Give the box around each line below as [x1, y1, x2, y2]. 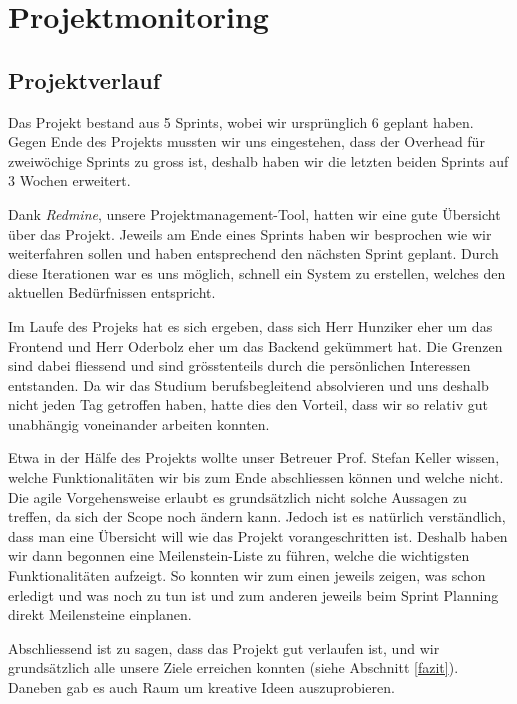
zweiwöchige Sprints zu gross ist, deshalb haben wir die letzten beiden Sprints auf [8, 150, 509, 171]
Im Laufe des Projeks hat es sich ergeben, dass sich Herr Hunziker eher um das [8, 315, 493, 336]
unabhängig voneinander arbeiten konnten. [8, 413, 270, 434]
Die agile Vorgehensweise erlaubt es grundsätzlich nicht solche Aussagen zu [8, 486, 467, 507]
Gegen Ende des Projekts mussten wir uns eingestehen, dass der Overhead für [8, 131, 485, 152]
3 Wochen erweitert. [8, 170, 131, 191]
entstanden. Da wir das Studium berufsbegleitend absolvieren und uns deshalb [8, 374, 489, 395]
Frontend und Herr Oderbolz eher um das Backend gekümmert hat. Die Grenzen [8, 335, 503, 356]
